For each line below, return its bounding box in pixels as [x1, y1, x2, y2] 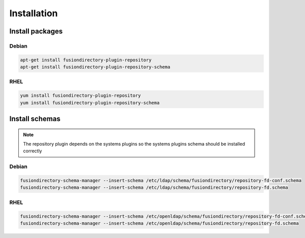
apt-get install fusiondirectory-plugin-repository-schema [20, 64, 170, 70]
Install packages [9, 27, 63, 36]
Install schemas [9, 115, 60, 123]
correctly [23, 148, 42, 154]
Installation [9, 8, 58, 19]
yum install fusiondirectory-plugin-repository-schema [20, 99, 160, 106]
